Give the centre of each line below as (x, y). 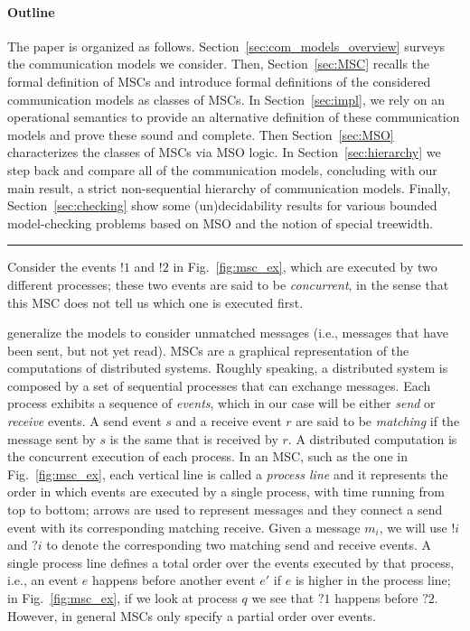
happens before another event (174, 580)
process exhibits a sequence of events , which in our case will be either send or (221, 403)
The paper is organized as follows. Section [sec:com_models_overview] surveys (226, 46)
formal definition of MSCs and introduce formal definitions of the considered (219, 81)
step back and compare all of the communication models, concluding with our (222, 169)
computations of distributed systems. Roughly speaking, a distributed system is (228, 368)
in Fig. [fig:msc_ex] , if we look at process (122, 598)
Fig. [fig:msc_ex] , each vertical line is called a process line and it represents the (228, 473)
